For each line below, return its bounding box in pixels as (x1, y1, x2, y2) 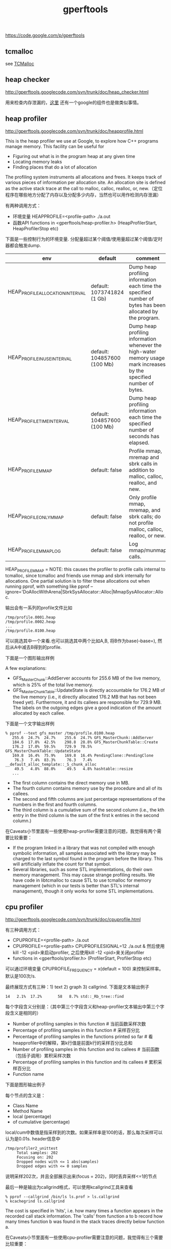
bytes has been (129, 302, 166, 309)
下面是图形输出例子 (5, 1081, 46, 1088)
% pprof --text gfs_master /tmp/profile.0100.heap (5, 731, 115, 736)
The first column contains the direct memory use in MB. (12, 780, 130, 786)
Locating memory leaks (12, 158, 62, 165)
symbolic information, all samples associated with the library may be (12, 850, 156, 856)
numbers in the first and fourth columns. (12, 801, 98, 808)
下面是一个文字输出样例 (5, 721, 54, 727)
